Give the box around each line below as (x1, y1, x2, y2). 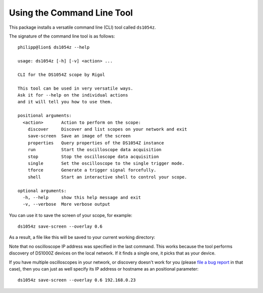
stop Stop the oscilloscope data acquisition (27, 154, 159, 159)
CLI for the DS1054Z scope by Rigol (18, 72, 105, 78)
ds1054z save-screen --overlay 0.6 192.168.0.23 (18, 277, 136, 283)
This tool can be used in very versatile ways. (18, 85, 133, 91)
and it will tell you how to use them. (18, 99, 113, 105)
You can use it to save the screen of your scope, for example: (9, 212, 132, 218)
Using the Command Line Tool (9, 7, 133, 18)
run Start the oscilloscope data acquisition (27, 147, 162, 153)
